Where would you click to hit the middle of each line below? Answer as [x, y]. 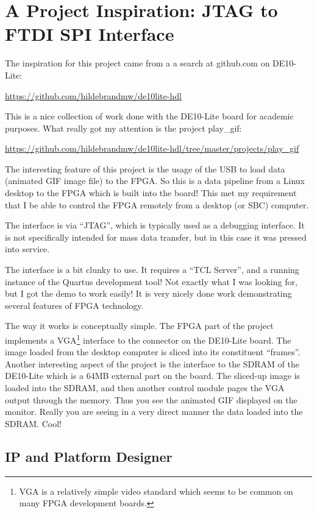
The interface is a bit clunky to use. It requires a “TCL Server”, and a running [152, 270]
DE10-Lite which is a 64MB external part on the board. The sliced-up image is [153, 376]
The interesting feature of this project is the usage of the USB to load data [145, 168]
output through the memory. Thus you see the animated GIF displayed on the [151, 399]
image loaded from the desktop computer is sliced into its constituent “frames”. [153, 352]
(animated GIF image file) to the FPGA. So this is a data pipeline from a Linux [155, 181]
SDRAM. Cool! [33, 423]
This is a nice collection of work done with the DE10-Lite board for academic [149, 116]
